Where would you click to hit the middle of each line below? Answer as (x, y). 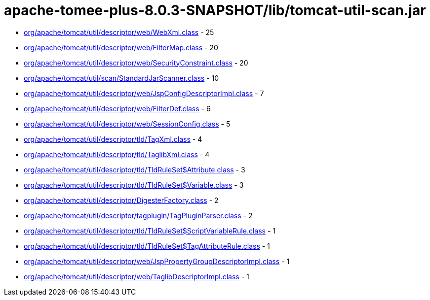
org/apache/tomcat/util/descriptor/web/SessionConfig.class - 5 (127, 124)
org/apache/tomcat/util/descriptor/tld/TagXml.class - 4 (113, 139)
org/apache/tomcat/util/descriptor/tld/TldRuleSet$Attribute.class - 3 (135, 169)
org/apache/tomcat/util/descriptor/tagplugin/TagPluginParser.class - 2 (138, 215)
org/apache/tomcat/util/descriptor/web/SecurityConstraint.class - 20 (136, 63)
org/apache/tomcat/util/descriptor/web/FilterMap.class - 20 (121, 47)
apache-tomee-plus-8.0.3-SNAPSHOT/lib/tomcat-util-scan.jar (215, 10)
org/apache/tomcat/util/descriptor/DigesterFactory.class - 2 (121, 200)
